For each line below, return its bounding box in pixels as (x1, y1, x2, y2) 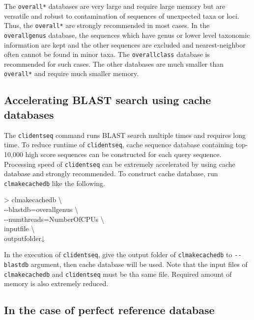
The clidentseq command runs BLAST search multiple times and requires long (4, 130, 246, 140)
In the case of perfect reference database (4, 302, 215, 318)
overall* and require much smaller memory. (4, 68, 139, 79)
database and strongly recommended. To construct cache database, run (4, 168, 218, 179)
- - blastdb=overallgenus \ (4, 204, 79, 214)
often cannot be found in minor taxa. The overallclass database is (4, 49, 210, 59)
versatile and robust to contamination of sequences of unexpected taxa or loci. (4, 10, 239, 21)
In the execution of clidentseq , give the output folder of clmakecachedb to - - (4, 249, 242, 260)
